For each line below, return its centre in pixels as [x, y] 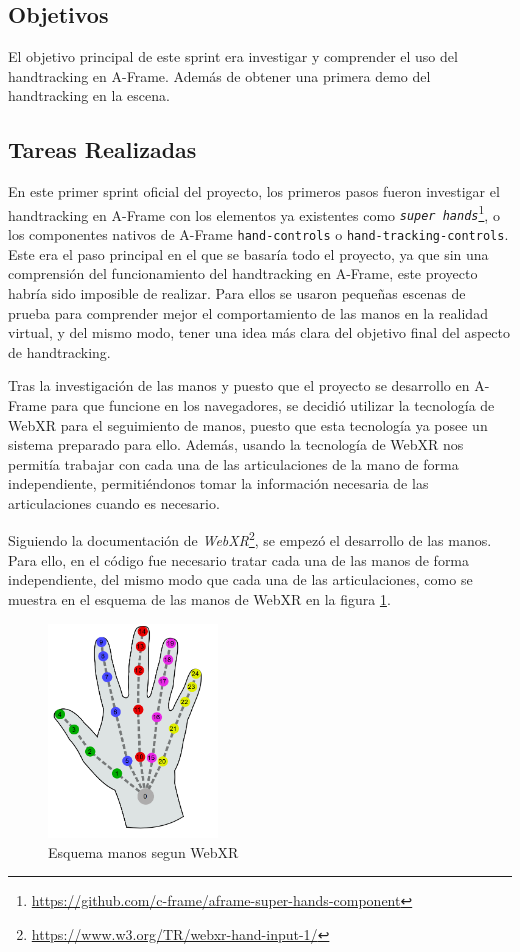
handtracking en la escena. [89, 95]
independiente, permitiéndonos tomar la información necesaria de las [218, 483]
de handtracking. [59, 351]
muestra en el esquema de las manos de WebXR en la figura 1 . [199, 598]
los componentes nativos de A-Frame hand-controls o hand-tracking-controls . [258, 234]
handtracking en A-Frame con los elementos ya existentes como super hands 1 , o [254, 213]
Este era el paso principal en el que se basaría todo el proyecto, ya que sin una [248, 253]
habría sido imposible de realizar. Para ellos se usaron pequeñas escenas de [237, 292]
